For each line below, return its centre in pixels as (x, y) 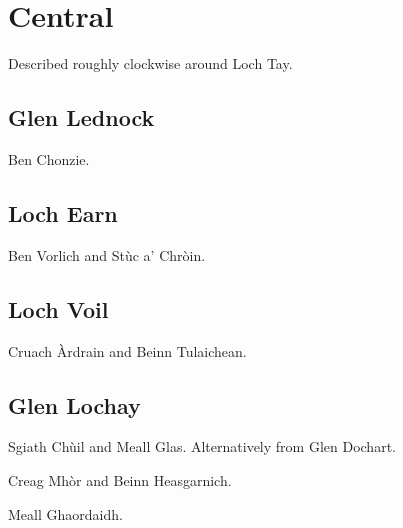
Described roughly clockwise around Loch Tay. (150, 63)
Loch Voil (58, 308)
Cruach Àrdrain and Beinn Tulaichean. (127, 350)
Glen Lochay (74, 404)
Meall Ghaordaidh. (65, 513)
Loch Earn (63, 212)
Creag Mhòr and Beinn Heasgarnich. (120, 479)
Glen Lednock (81, 117)
